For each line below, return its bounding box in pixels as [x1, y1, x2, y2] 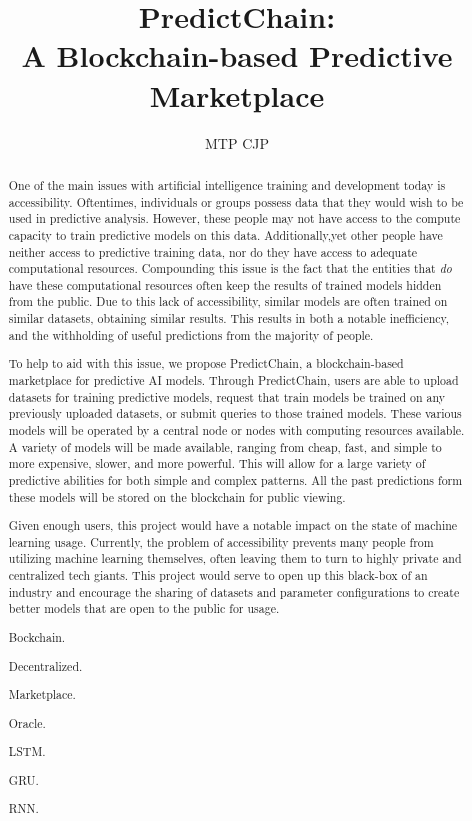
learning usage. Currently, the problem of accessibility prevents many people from [8, 533, 434, 550]
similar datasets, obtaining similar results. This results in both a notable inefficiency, [8, 310, 450, 327]
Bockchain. [8, 628, 66, 645]
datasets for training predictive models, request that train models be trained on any [8, 388, 446, 405]
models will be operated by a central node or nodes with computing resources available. [8, 421, 465, 438]
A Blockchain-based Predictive [21, 35, 453, 76]
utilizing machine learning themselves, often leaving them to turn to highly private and [8, 550, 462, 567]
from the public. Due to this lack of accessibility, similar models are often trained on [8, 293, 448, 310]
